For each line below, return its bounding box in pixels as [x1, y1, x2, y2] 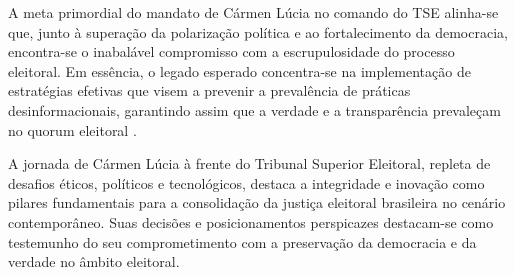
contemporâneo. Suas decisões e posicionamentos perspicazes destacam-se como [8, 211, 494, 232]
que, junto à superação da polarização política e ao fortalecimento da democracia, [8, 21, 508, 42]
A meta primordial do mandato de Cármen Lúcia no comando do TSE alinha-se [8, 2, 499, 22]
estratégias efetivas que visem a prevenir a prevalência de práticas [8, 80, 411, 101]
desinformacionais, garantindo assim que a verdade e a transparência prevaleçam [8, 99, 501, 120]
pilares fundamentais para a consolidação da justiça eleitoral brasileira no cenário [8, 192, 506, 213]
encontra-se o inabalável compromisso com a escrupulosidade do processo [8, 41, 455, 62]
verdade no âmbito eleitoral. [8, 251, 180, 272]
